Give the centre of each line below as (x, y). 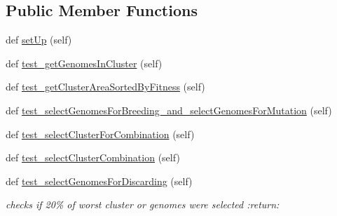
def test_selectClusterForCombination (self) (100, 134)
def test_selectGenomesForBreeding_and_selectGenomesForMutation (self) (169, 110)
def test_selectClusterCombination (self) (93, 157)
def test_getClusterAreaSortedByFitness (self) (105, 87)
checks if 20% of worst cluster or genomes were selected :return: (143, 204)
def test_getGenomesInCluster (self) (84, 63)
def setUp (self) (39, 40)
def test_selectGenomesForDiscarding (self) (99, 181)
